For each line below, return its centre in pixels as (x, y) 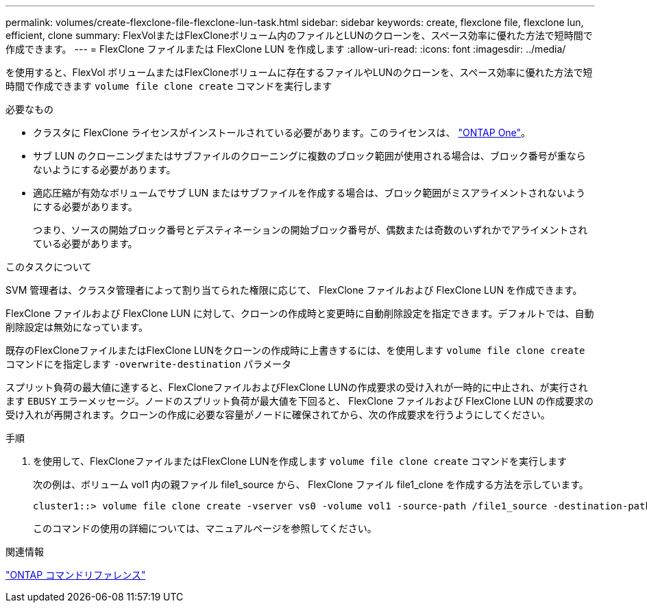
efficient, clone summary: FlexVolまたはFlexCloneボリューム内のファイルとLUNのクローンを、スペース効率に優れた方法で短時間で (299, 35)
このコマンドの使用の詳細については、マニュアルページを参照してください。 (205, 528)
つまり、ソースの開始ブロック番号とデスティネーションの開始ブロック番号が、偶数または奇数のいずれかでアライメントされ (310, 230)
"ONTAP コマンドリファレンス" (76, 575)
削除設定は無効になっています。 (77, 327)
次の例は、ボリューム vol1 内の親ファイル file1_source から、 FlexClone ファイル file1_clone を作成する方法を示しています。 (311, 484)
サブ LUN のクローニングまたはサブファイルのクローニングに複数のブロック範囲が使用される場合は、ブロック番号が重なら (309, 156)
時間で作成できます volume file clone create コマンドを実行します (169, 86)
